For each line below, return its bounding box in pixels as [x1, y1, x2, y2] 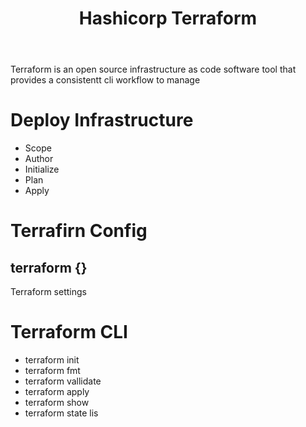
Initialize [24, 163, 60, 176]
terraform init [24, 354, 80, 366]
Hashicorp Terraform [78, 7, 258, 30]
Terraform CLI [10, 321, 128, 344]
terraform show [24, 397, 90, 409]
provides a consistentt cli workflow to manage [10, 74, 201, 86]
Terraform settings [10, 286, 87, 298]
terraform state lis [24, 407, 99, 419]
